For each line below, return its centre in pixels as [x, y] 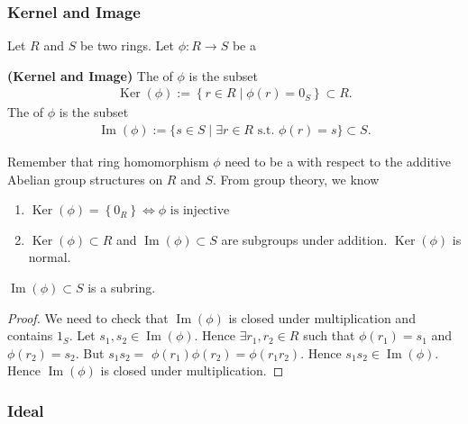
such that [329, 335]
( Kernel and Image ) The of [90, 75]
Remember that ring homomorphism [108, 162]
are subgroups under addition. [304, 239]
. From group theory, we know [296, 179]
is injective [200, 211]
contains [30, 335]
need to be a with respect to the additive [338, 162]
